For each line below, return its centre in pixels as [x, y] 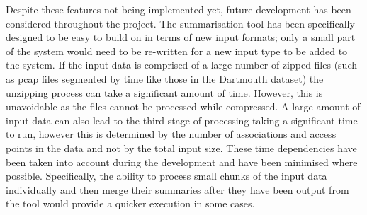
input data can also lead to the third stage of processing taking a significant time [182, 120]
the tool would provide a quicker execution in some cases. [130, 203]
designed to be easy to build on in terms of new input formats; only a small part [181, 37]
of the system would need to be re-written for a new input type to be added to [177, 51]
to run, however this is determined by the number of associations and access [171, 134]
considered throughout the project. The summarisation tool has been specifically [180, 23]
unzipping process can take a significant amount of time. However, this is [164, 92]
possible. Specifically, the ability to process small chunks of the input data [166, 176]
